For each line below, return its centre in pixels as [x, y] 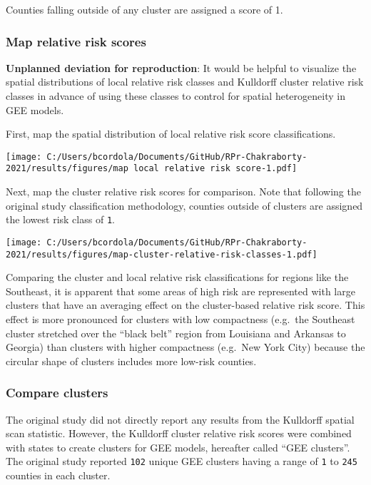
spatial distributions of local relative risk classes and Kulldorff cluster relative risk [185, 82]
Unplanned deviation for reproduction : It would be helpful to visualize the [181, 67]
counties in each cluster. [58, 475]
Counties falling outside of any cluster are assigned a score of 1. [144, 9]
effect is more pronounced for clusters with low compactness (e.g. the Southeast [181, 319]
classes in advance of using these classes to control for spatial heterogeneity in [176, 96]
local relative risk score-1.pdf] [215, 169]
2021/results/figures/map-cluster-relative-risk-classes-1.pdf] [162, 254]
